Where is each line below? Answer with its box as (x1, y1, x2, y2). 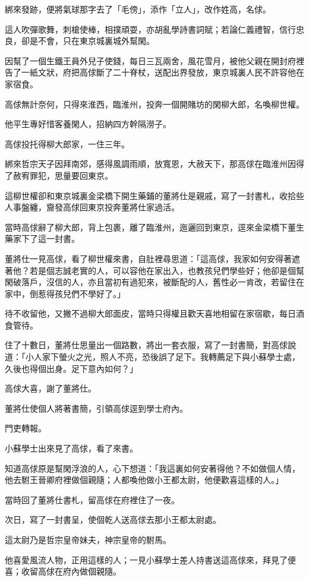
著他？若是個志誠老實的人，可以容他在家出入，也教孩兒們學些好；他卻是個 (5, 264, 296, 276)
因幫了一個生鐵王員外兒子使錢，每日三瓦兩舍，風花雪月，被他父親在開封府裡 (5, 54, 304, 67)
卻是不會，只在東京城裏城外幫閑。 (21, 34, 154, 47)
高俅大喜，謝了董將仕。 (5, 382, 96, 394)
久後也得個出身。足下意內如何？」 (5, 362, 138, 374)
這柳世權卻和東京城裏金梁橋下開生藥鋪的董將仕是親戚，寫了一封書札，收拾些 (5, 189, 304, 201)
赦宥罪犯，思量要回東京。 (12, 169, 113, 181)
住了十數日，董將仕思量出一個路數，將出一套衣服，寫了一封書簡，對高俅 (5, 339, 288, 351)
